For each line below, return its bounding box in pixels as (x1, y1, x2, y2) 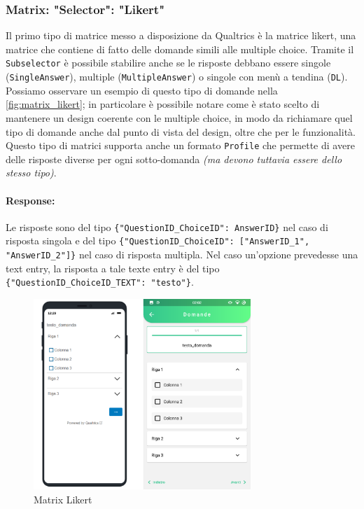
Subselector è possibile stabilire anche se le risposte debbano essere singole (6, 55, 331, 70)
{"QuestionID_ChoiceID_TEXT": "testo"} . (6, 274, 194, 289)
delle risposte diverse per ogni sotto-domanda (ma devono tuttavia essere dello (6, 151, 342, 166)
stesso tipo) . (6, 165, 57, 180)
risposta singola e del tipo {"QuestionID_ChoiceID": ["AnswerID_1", (6, 233, 310, 248)
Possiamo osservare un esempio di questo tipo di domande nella (6, 83, 278, 97)
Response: (6, 193, 55, 207)
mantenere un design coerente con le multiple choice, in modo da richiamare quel (6, 110, 353, 125)
